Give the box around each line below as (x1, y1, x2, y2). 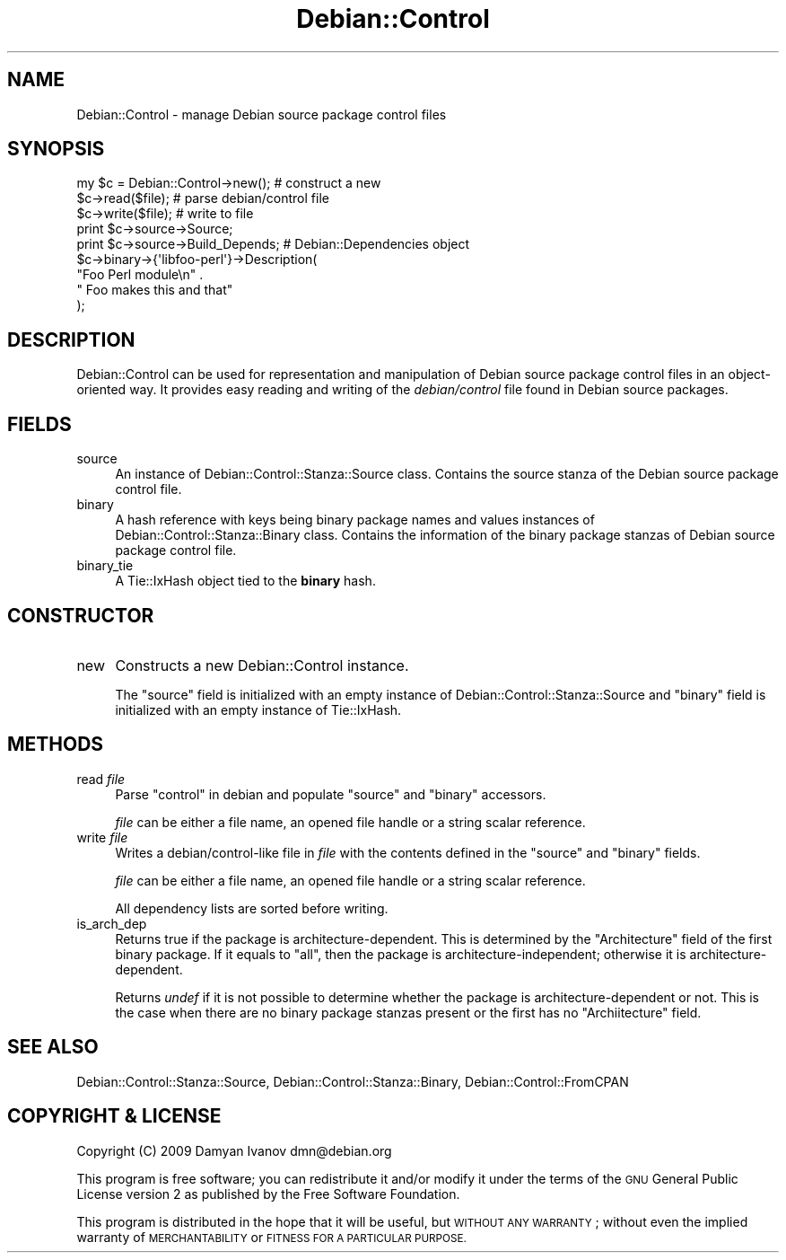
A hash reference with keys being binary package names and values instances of (115, 512, 595, 528)
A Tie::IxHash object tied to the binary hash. (115, 573, 376, 589)
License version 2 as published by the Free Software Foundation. (76, 1185, 460, 1202)
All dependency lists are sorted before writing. (115, 900, 389, 916)
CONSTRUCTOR (7, 604, 154, 627)
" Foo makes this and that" (76, 282, 233, 298)
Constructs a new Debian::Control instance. (115, 656, 409, 674)
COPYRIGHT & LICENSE (7, 1105, 222, 1128)
